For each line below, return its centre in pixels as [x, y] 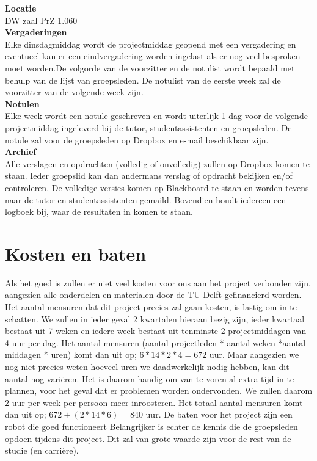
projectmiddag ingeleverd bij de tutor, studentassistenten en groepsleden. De [148, 127]
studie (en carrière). [42, 450]
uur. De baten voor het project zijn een [219, 414]
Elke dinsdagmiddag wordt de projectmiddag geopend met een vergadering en [151, 44]
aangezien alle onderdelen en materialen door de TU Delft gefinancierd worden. [153, 295]
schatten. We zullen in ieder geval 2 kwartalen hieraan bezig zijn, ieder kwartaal [155, 318]
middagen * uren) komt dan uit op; [71, 354]
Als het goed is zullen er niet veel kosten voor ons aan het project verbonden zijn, [158, 282]
